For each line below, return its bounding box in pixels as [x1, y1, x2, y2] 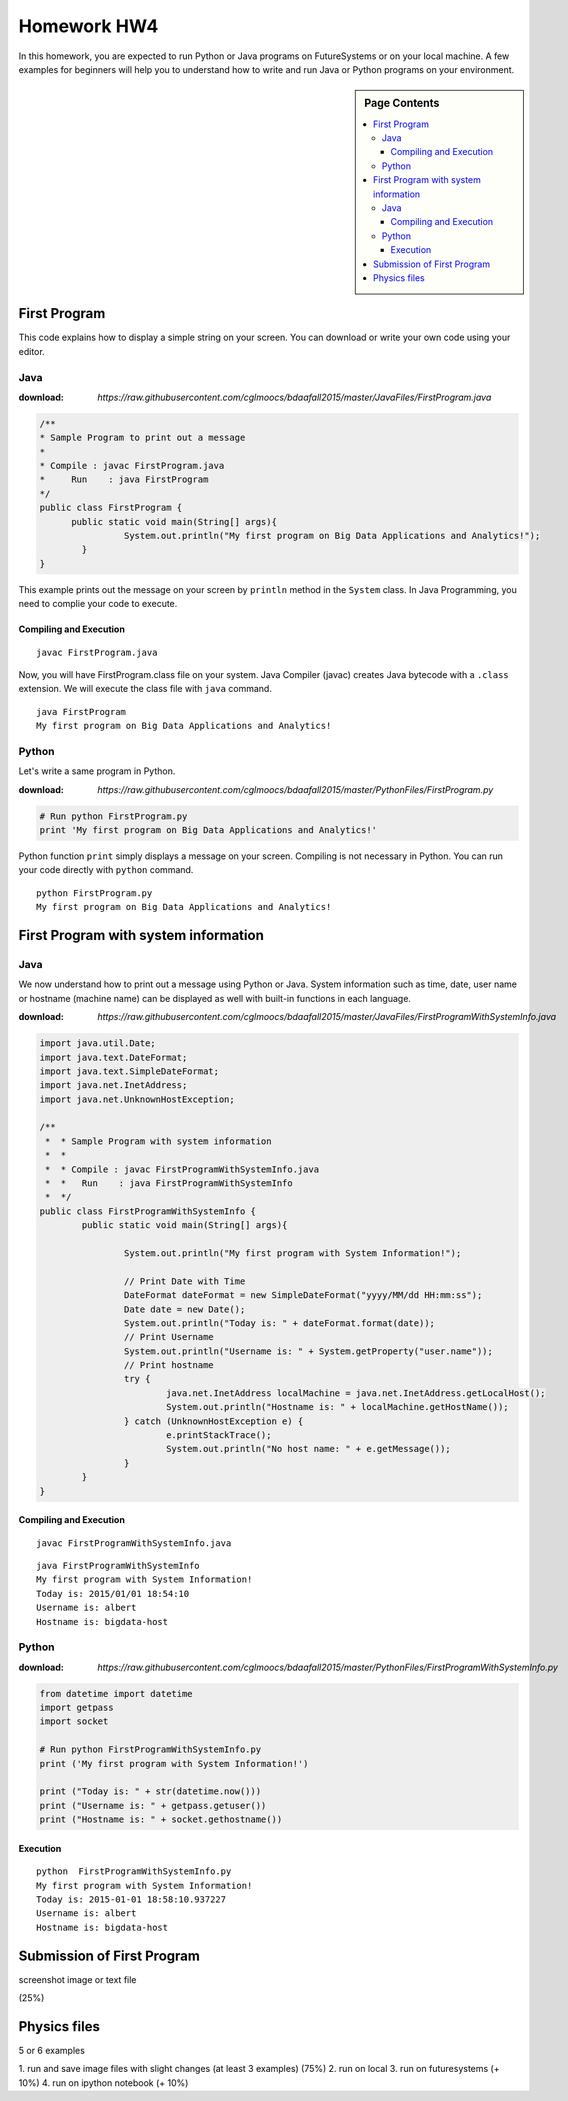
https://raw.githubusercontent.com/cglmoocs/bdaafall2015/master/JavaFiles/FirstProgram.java [97, 391, 492, 403]
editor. [18, 345, 45, 357]
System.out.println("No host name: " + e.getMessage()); [165, 1443, 452, 1455]
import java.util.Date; [39, 1038, 157, 1049]
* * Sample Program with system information [45, 1135, 272, 1147]
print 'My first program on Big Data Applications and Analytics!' [39, 825, 378, 836]
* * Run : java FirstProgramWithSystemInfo [45, 1178, 294, 1189]
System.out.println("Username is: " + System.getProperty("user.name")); [123, 1345, 494, 1357]
